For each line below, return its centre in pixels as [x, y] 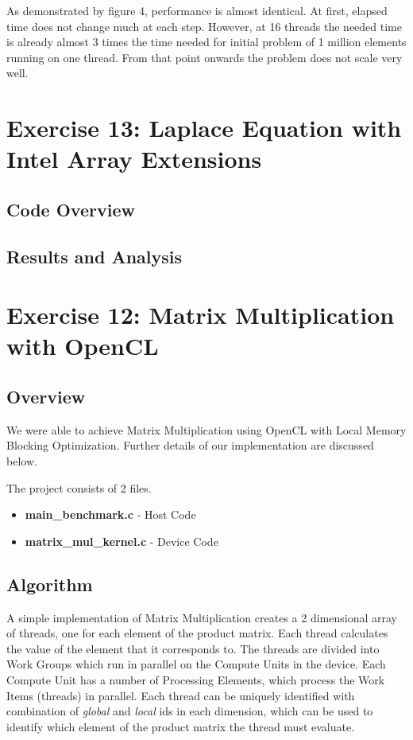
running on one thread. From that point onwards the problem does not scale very [205, 57]
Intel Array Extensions [134, 159]
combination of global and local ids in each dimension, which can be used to [190, 711]
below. [22, 461]
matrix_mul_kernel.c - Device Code [122, 541]
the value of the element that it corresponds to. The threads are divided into [193, 648]
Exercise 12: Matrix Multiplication [201, 315]
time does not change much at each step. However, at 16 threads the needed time [204, 26]
